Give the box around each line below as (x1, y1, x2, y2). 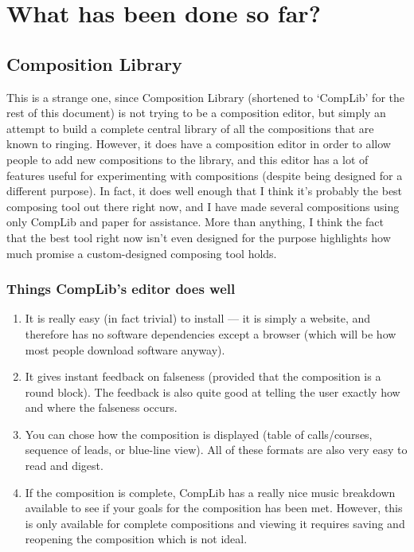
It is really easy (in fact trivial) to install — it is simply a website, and (25, 310, 371, 327)
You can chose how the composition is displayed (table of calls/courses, (25, 425, 373, 442)
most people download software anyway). (25, 341, 225, 358)
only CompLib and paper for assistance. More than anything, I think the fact (6, 213, 384, 230)
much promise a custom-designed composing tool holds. (6, 245, 277, 261)
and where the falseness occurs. (25, 399, 178, 416)
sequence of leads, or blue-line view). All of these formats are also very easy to (25, 441, 408, 458)
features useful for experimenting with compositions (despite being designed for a (6, 166, 403, 183)
